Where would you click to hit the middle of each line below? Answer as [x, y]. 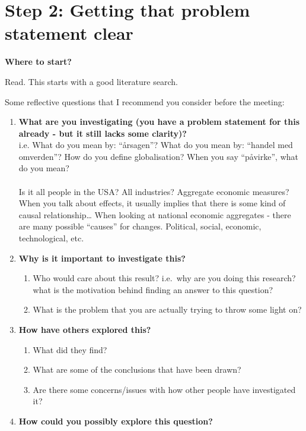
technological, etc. [51, 238]
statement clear [69, 33]
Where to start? [38, 62]
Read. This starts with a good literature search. [91, 81]
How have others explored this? [85, 329]
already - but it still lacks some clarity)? [103, 133]
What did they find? [70, 349]
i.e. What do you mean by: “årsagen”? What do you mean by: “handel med [156, 145]
